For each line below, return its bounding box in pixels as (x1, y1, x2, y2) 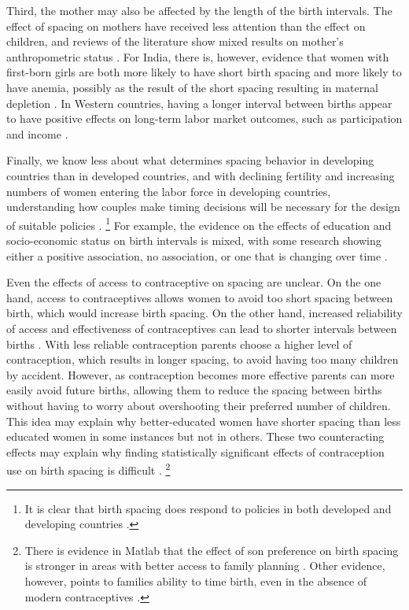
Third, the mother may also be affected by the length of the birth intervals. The (6, 2, 392, 18)
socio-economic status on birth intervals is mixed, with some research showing (6, 231, 381, 248)
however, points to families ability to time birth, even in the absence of (24, 572, 367, 589)
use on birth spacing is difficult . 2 (6, 460, 171, 478)
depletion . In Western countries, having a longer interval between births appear (6, 94, 392, 111)
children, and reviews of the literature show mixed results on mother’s (6, 33, 344, 50)
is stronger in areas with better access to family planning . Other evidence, (24, 557, 385, 574)
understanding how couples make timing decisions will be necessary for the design (6, 198, 400, 215)
